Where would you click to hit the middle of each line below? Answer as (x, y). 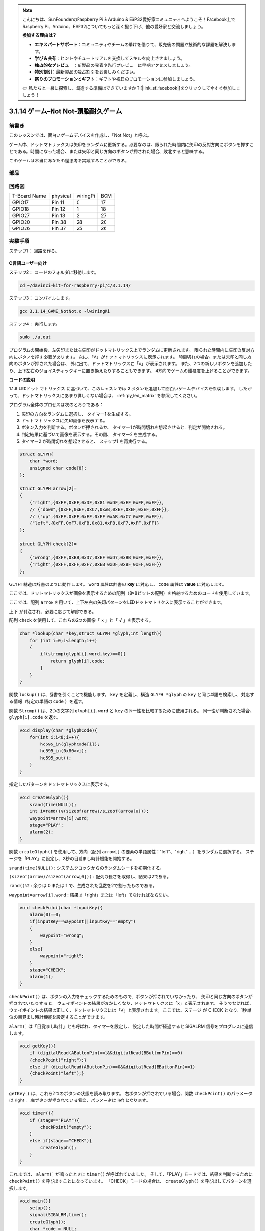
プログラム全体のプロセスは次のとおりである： (56, 405)
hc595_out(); (56, 758)
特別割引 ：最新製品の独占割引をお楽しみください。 (86, 72)
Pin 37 (59, 228)
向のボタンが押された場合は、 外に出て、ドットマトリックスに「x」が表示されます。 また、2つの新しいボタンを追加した (131, 364)
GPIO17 (20, 203)
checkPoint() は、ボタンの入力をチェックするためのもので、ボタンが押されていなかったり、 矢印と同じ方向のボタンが (131, 996)
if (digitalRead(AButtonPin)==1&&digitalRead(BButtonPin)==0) (106, 1053)
